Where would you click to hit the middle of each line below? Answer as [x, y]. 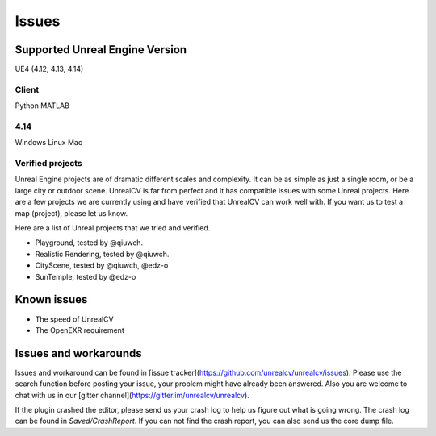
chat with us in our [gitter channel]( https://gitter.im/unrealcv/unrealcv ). [132, 395]
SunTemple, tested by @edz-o [86, 276]
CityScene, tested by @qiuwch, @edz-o [102, 265]
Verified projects [48, 164]
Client [27, 89]
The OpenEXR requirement [80, 330]
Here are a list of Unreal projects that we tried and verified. [113, 228]
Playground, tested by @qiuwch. [89, 243]
